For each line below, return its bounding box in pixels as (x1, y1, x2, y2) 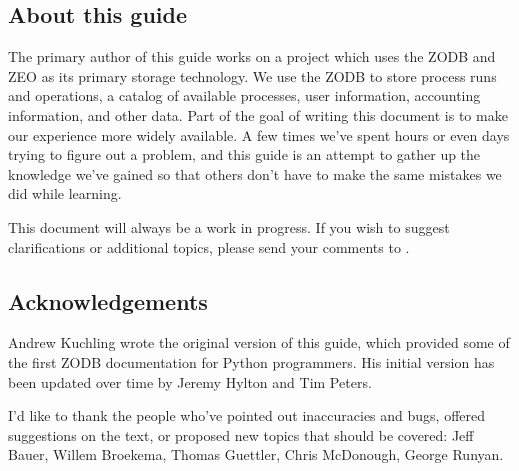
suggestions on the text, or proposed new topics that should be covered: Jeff (8, 424, 474, 445)
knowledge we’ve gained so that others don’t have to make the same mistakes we (8, 163, 502, 184)
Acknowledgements (8, 285, 208, 316)
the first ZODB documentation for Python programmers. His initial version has (8, 351, 495, 372)
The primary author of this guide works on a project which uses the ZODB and (8, 46, 496, 67)
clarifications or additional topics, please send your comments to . (8, 236, 410, 257)
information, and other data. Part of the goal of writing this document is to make (8, 104, 508, 125)
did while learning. (8, 183, 122, 204)
